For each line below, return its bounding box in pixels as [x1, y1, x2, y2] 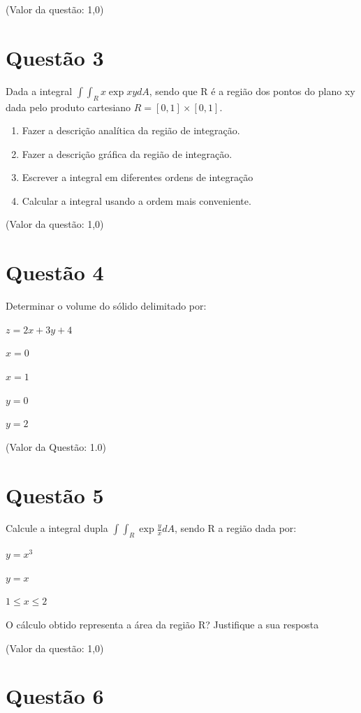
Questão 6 [6, 682, 104, 710]
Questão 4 [6, 258, 104, 287]
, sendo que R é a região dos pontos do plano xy [149, 83, 355, 98]
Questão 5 [6, 480, 104, 509]
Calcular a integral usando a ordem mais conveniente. [22, 193, 251, 208]
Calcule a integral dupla [6, 521, 108, 535]
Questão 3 [6, 43, 104, 71]
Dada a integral [6, 83, 73, 98]
